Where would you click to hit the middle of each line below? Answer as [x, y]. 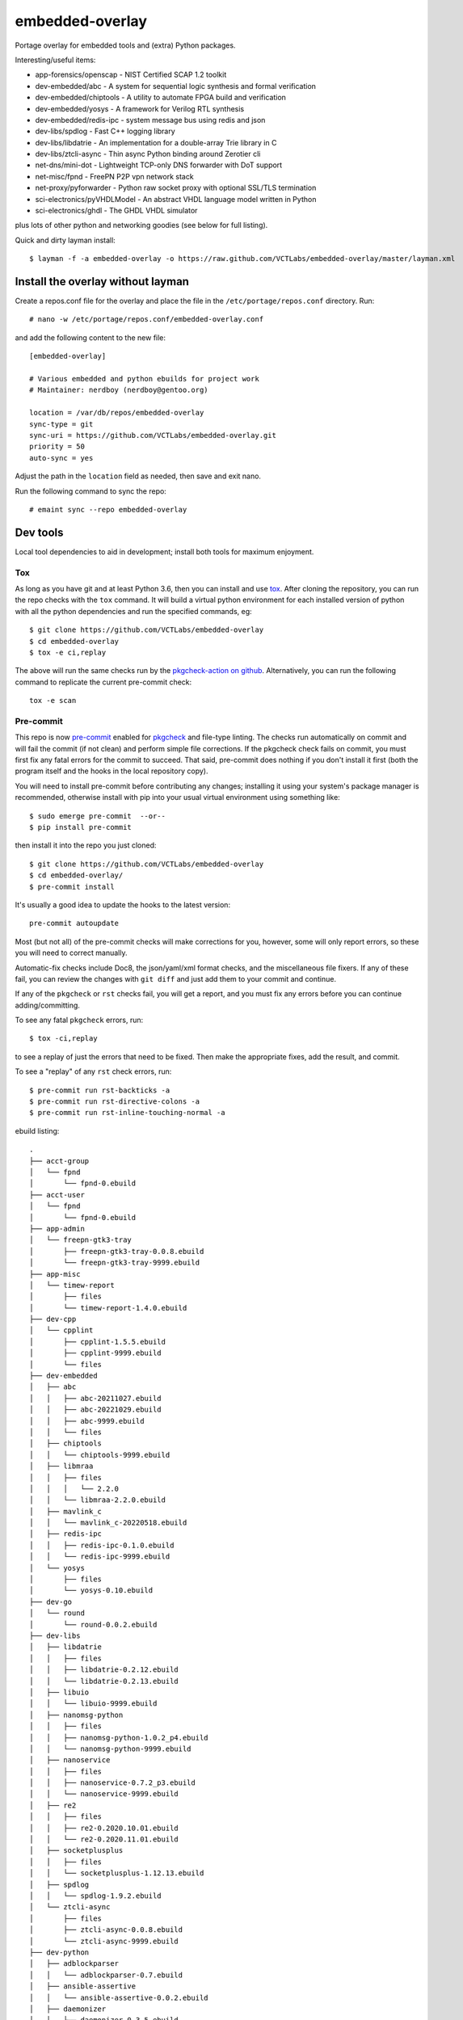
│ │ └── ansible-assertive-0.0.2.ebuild [119, 1997]
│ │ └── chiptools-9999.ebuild [100, 1455]
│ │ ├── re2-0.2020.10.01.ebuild [104, 1828]
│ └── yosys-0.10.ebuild [91, 1591]
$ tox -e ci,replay [68, 652]
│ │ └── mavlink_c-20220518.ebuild [108, 1523]
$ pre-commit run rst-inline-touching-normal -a [127, 1113]
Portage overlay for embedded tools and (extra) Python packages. [125, 45]
